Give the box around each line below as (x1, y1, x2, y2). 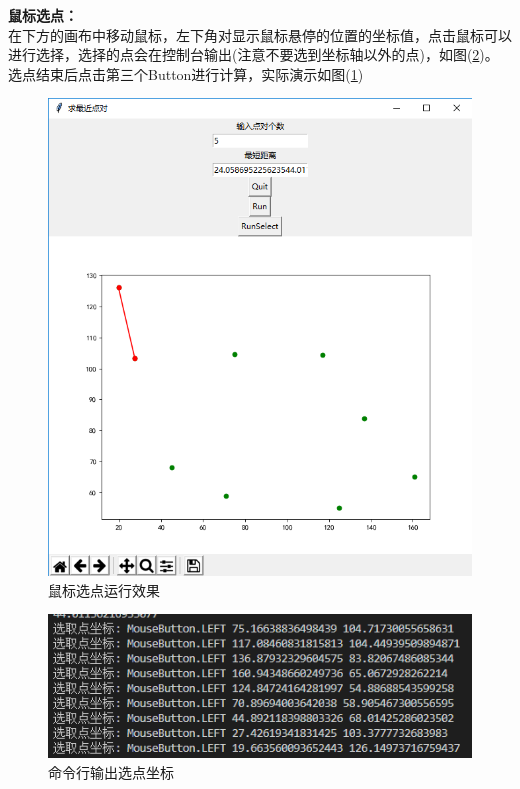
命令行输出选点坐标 (48, 761, 174, 782)
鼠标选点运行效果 (48, 579, 160, 600)
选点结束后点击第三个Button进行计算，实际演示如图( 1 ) (8, 63, 364, 84)
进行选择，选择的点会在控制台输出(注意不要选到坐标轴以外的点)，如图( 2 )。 (8, 44, 499, 65)
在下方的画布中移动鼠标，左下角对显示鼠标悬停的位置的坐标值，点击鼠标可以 (8, 24, 512, 45)
